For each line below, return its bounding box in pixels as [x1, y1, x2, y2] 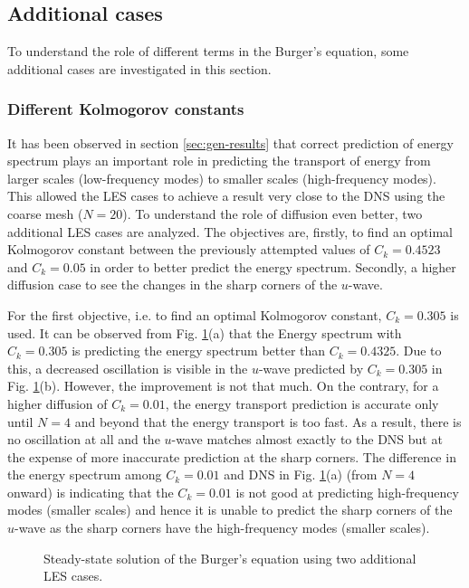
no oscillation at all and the [7, 430, 160, 449]
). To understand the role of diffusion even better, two [122, 204, 423, 223]
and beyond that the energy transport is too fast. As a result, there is [74, 412, 462, 431]
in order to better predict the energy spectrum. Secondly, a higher [90, 257, 456, 276]
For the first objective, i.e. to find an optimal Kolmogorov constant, [7, 305, 382, 324]
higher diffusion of [7, 394, 108, 413]
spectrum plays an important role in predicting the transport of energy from [7, 151, 431, 170]
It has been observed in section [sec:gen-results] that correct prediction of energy [7, 133, 455, 152]
